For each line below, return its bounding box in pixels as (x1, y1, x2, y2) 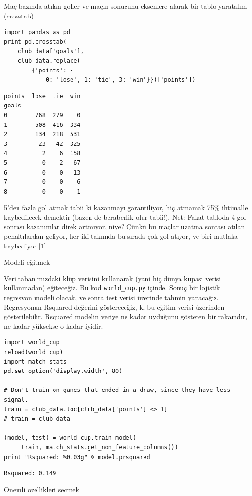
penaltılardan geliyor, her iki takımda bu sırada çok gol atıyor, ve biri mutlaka (4, 231, 238, 241)
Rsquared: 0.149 (4, 470, 56, 477)
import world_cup (4, 339, 60, 346)
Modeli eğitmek (4, 257, 50, 267)
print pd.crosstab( (4, 38, 67, 45)
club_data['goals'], (18, 48, 84, 55)
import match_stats (4, 358, 67, 365)
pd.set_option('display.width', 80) (4, 368, 123, 375)
